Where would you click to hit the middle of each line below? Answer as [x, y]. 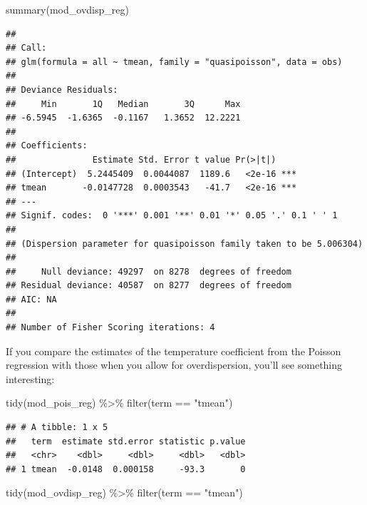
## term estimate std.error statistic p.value [126, 441]
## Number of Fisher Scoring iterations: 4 [110, 328]
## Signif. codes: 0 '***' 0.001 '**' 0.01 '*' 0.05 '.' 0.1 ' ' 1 [172, 216]
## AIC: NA [31, 299]
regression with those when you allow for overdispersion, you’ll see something [174, 365]
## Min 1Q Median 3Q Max [123, 104]
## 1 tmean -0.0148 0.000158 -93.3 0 [126, 469]
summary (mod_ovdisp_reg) [67, 9]
